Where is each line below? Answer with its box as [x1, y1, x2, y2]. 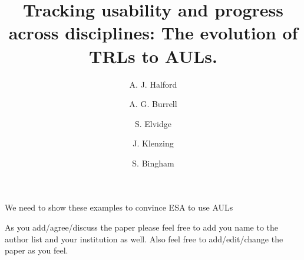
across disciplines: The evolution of [8, 21, 298, 45]
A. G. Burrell [129, 98, 177, 110]
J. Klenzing [133, 137, 174, 149]
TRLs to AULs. [89, 44, 217, 68]
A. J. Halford [129, 78, 177, 90]
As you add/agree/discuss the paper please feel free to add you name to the [5, 221, 279, 234]
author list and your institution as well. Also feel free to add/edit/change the [5, 232, 283, 245]
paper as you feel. [5, 244, 68, 256]
